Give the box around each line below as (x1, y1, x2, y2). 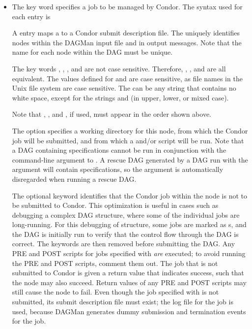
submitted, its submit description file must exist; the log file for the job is (12, 296, 233, 307)
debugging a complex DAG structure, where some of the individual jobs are (12, 209, 240, 220)
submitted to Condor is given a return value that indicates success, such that (12, 267, 244, 278)
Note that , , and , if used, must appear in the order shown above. (12, 109, 211, 119)
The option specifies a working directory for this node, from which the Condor (12, 125, 248, 135)
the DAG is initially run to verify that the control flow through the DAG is (12, 229, 239, 239)
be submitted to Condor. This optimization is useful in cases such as (12, 200, 219, 210)
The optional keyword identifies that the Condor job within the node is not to (12, 190, 248, 200)
